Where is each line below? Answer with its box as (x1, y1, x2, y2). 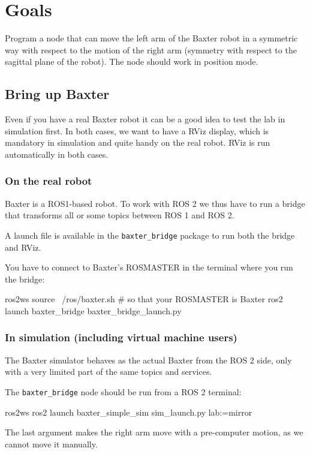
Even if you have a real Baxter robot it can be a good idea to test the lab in (5, 113, 285, 125)
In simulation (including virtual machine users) (5, 330, 237, 345)
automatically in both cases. (5, 148, 109, 160)
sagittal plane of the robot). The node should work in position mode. (5, 55, 258, 68)
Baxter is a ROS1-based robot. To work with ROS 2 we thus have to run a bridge (5, 197, 305, 209)
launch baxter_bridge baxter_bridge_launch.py (5, 304, 182, 317)
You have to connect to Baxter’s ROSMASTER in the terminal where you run (5, 261, 293, 273)
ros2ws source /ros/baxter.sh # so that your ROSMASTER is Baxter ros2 (5, 293, 283, 305)
